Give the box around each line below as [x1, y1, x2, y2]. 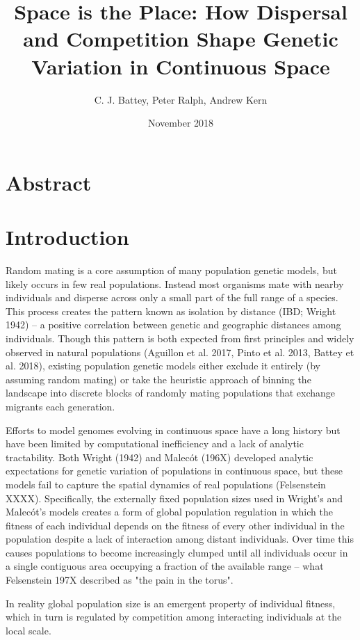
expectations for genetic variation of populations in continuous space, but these [6, 463, 343, 478]
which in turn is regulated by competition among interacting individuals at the [6, 609, 342, 624]
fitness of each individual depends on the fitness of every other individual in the [6, 518, 345, 532]
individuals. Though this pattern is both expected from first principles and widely [6, 330, 354, 345]
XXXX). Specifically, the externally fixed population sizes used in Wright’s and [6, 490, 343, 505]
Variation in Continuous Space [31, 51, 330, 80]
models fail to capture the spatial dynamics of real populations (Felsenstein [6, 477, 326, 491]
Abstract [6, 168, 92, 196]
